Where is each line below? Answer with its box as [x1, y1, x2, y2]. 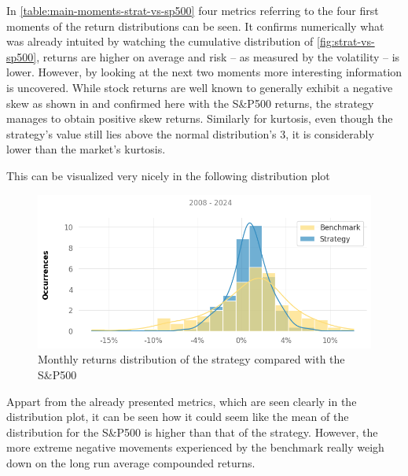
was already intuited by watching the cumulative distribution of [6, 33, 314, 50]
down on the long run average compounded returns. [6, 454, 255, 470]
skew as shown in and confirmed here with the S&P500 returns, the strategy [6, 94, 374, 111]
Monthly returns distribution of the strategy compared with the [38, 351, 345, 367]
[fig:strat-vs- [316, 33, 375, 50]
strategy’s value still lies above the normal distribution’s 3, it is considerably [6, 125, 374, 142]
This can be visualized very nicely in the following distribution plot [6, 167, 330, 183]
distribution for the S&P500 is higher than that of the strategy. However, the [6, 423, 378, 440]
